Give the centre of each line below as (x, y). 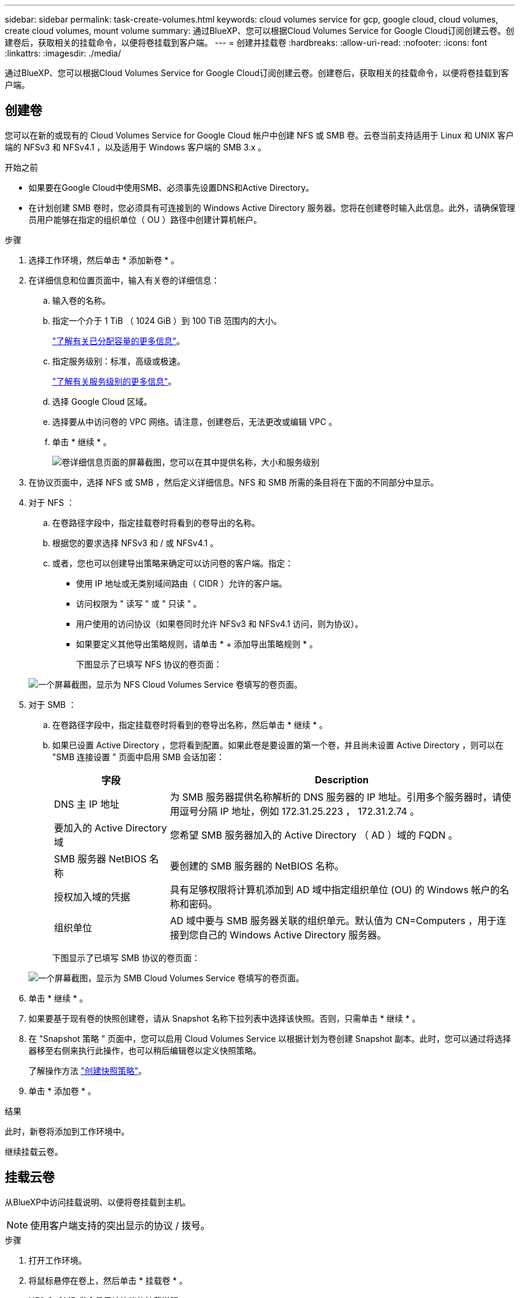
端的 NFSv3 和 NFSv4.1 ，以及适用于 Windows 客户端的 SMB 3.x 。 (136, 147)
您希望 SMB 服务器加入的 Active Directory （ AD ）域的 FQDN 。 (314, 835)
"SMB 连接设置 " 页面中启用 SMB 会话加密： (139, 757)
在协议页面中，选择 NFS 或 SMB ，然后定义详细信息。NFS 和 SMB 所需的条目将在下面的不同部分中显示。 (234, 482)
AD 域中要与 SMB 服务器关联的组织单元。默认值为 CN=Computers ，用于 (333, 920)
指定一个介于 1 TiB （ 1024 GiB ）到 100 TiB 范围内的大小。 (167, 320)
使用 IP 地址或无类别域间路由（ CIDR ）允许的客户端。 (182, 583)
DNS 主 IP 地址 (87, 804)
